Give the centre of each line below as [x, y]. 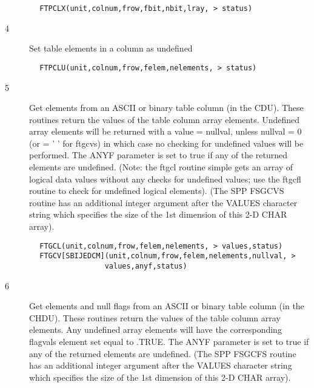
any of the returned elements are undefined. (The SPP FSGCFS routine [163, 353]
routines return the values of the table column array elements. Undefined [165, 119]
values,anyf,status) [146, 266]
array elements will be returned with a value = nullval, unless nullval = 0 [165, 131]
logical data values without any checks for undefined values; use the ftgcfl [165, 179]
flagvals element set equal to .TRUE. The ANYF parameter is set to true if [169, 341]
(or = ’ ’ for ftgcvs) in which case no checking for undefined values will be [166, 143]
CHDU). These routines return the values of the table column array [155, 317]
